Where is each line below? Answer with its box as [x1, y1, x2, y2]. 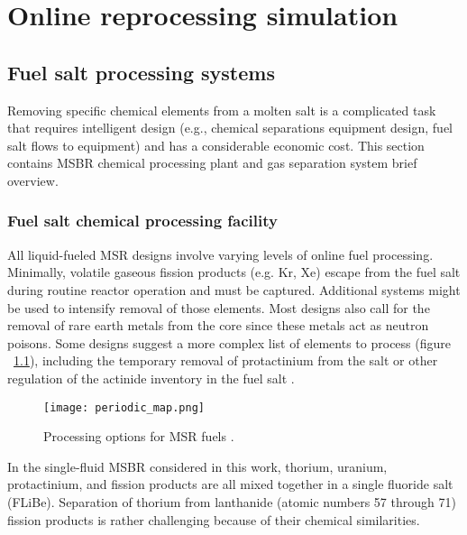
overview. [7, 171, 59, 189]
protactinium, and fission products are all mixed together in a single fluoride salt [7, 475, 453, 493]
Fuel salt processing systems [7, 58, 275, 86]
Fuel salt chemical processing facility [7, 209, 278, 232]
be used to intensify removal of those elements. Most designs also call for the [7, 298, 430, 317]
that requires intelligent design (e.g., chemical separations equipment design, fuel [7, 118, 453, 137]
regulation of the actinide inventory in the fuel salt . [7, 368, 295, 387]
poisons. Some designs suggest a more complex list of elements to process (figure [7, 333, 451, 352]
